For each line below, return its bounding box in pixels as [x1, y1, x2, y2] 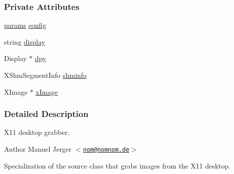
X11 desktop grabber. [4, 127, 70, 137]
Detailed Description [4, 108, 88, 120]
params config [4, 20, 46, 30]
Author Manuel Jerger [4, 144, 72, 154]
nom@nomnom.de [83, 146, 130, 153]
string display [4, 36, 45, 47]
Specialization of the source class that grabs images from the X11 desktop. [4, 160, 231, 171]
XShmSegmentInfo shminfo [4, 70, 87, 80]
